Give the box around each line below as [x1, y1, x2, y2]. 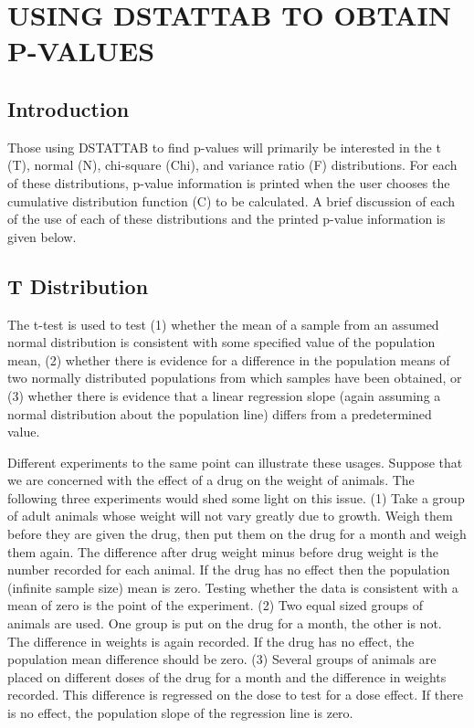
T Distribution [7, 271, 149, 300]
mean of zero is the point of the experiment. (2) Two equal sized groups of [7, 596, 423, 615]
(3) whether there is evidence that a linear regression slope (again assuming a [7, 385, 441, 405]
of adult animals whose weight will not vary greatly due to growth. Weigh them [7, 506, 453, 525]
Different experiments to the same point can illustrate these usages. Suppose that [7, 452, 463, 471]
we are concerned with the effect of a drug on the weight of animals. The [7, 470, 415, 490]
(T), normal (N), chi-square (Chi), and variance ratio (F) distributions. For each [7, 155, 458, 174]
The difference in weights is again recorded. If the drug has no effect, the [7, 631, 415, 650]
